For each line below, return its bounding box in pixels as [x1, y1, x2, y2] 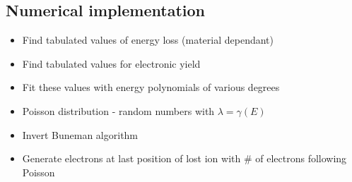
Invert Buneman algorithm [22, 127, 139, 142]
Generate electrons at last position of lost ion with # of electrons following [22, 151, 347, 166]
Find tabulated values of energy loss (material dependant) [22, 32, 274, 47]
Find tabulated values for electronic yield [22, 56, 201, 71]
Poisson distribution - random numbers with [22, 103, 215, 118]
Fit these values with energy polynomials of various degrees [22, 80, 280, 95]
